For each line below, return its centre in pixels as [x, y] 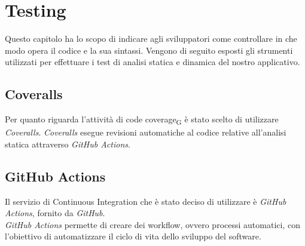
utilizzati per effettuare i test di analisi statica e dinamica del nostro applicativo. [152, 62]
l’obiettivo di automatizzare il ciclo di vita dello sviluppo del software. [133, 236]
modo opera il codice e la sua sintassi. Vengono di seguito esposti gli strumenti [149, 50]
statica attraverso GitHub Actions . [68, 144]
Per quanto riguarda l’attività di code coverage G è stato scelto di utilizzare [142, 120]
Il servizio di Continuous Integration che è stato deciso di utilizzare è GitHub [146, 201]
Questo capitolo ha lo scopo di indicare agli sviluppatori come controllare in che [151, 39]
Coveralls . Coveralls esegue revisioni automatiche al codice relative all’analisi [146, 132]
